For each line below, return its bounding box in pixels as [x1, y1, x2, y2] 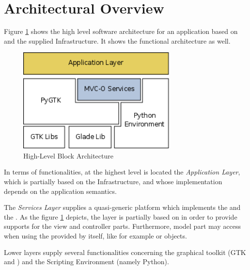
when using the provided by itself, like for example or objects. [4, 231, 187, 240]
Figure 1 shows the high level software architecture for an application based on [4, 26, 238, 36]
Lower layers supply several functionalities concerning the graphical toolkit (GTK [4, 247, 246, 257]
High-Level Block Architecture [23, 150, 113, 160]
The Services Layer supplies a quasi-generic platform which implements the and [4, 202, 241, 212]
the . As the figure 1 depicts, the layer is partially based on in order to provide [4, 211, 237, 222]
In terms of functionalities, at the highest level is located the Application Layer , [4, 167, 240, 177]
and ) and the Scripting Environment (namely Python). [4, 256, 169, 267]
